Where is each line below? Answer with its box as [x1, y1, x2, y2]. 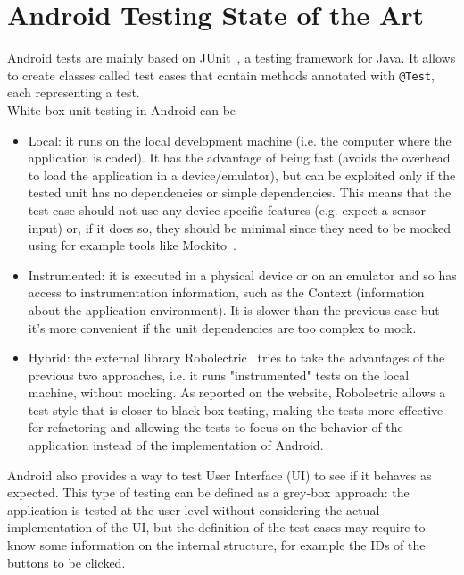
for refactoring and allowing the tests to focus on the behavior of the [28, 418, 403, 437]
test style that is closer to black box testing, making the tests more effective [28, 400, 443, 419]
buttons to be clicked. [7, 553, 126, 571]
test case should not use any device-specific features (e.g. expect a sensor [28, 200, 426, 219]
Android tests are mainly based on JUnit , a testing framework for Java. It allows [7, 48, 456, 67]
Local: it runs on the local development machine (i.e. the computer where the [28, 130, 452, 149]
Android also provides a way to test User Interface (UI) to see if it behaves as [7, 465, 432, 484]
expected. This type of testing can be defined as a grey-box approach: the [7, 483, 410, 502]
